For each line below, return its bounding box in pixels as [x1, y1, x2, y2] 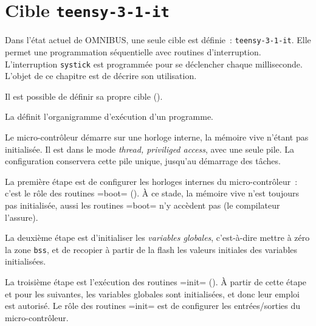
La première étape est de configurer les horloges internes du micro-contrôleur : [5, 175, 298, 187]
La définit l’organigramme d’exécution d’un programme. [5, 110, 213, 123]
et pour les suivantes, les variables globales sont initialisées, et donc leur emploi [5, 287, 300, 300]
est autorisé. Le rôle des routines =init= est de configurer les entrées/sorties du [5, 299, 301, 312]
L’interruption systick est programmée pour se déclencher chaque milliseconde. [5, 57, 303, 70]
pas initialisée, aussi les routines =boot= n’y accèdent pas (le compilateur [5, 198, 280, 211]
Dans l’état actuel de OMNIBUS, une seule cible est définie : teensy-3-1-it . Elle [5, 33, 311, 46]
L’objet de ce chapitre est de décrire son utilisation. [5, 69, 197, 82]
